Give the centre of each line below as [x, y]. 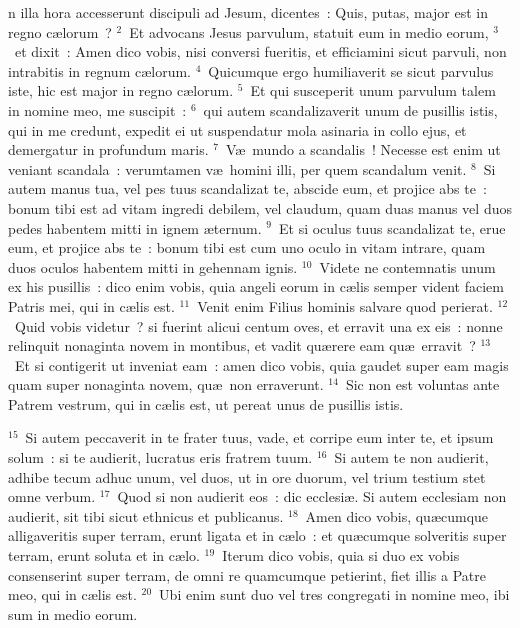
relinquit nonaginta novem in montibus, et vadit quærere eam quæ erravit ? [242, 345]
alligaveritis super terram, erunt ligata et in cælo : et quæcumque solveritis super [257, 535]
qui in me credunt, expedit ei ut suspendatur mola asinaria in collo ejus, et [237, 129]
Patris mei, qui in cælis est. [91, 305]
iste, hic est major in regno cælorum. [121, 90]
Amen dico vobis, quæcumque [397, 515]
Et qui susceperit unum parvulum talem [373, 90]
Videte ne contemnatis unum [407, 266]
